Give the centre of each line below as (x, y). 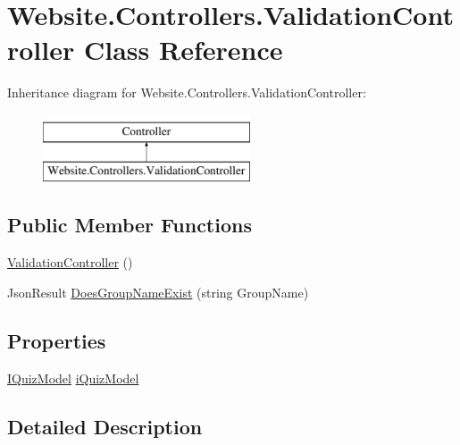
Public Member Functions (130, 225)
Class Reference (183, 50)
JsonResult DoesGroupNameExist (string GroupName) (158, 292)
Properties (57, 340)
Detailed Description (105, 426)
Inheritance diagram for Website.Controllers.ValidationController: (187, 92)
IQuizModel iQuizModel (73, 378)
